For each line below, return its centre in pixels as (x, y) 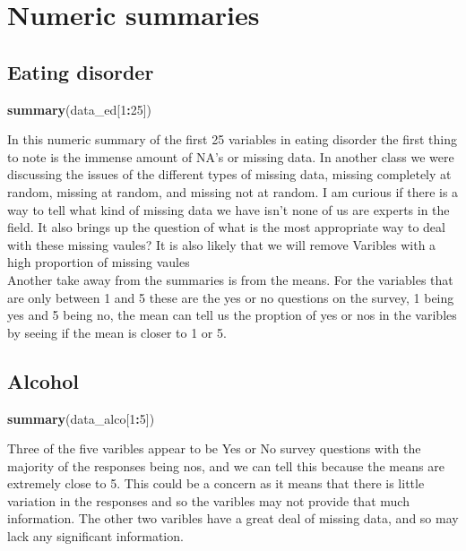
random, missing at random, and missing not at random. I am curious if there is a (233, 191)
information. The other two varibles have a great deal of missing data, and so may (233, 518)
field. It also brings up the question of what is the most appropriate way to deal (226, 227)
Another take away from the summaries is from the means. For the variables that (230, 279)
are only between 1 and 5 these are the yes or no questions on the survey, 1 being (231, 297)
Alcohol (43, 380)
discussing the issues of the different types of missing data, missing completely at (229, 174)
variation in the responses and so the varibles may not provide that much (208, 500)
